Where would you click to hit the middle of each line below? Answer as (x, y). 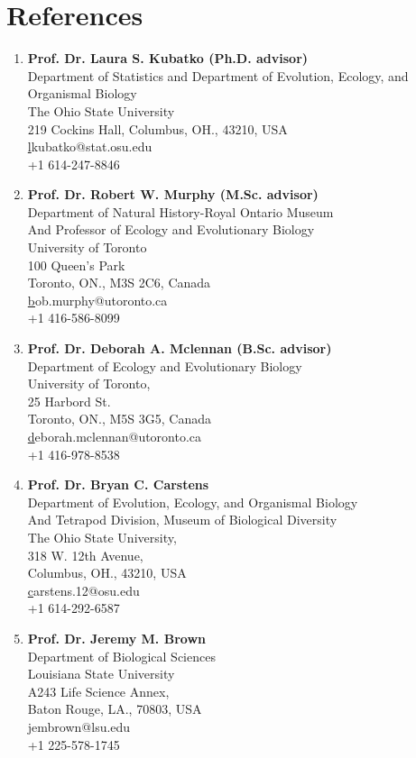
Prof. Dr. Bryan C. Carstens (118, 484)
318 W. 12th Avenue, (85, 555)
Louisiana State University (101, 674)
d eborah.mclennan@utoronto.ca (115, 436)
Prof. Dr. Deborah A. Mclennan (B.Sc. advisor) (180, 348)
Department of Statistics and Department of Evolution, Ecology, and (218, 75)
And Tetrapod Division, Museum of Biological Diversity (182, 520)
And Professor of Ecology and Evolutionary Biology (171, 229)
